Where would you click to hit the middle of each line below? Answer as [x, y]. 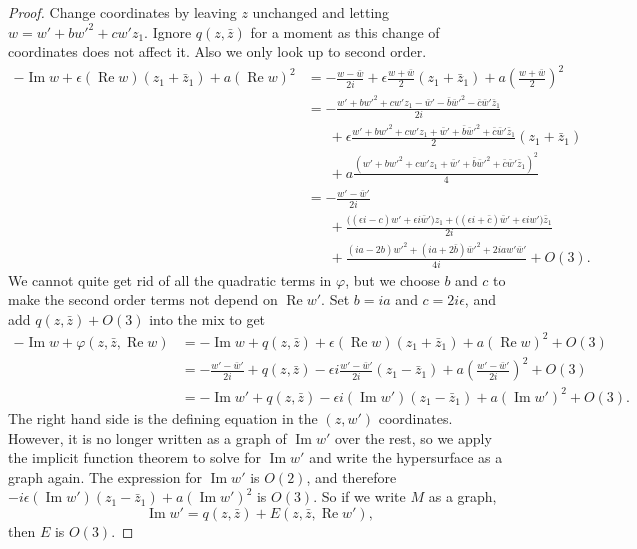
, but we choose [392, 279]
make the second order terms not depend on [143, 299]
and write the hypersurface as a [406, 457]
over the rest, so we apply [413, 437]
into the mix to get [207, 318]
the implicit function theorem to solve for [134, 457]
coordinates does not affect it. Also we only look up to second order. [217, 51]
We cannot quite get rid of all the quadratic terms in [170, 279]
